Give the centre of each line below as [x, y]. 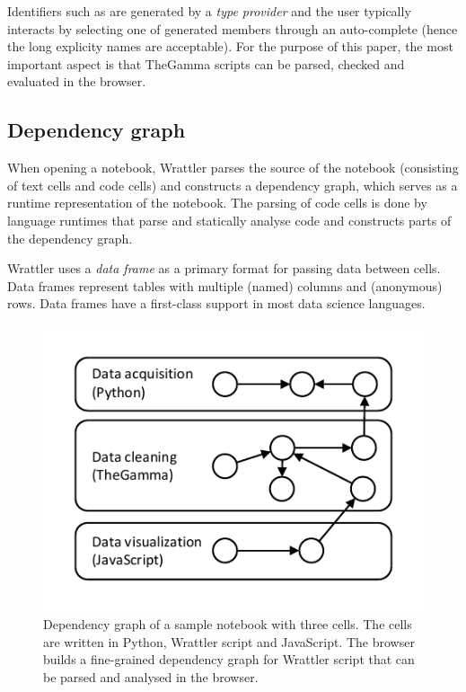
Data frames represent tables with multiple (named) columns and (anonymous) [225, 285]
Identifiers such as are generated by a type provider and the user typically [209, 11]
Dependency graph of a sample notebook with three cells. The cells [228, 623]
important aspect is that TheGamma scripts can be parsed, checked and [206, 63]
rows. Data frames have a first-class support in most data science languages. [216, 303]
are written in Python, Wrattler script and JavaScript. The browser [229, 641]
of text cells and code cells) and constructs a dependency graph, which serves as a [233, 185]
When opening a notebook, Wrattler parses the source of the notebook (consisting [233, 168]
